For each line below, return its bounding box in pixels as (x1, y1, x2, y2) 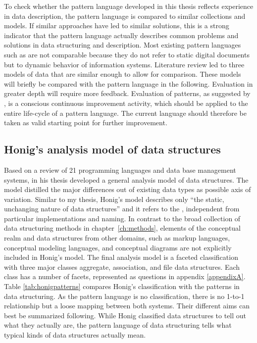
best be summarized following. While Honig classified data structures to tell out (4, 310, 247, 320)
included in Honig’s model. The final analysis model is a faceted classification (4, 252, 238, 262)
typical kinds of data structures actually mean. (4, 330, 146, 340)
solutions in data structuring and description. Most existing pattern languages (4, 40, 241, 50)
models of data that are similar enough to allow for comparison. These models (4, 69, 241, 79)
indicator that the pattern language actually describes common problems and (4, 30, 239, 40)
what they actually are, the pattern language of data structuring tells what (4, 320, 232, 330)
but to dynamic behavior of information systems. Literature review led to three (4, 59, 245, 69)
